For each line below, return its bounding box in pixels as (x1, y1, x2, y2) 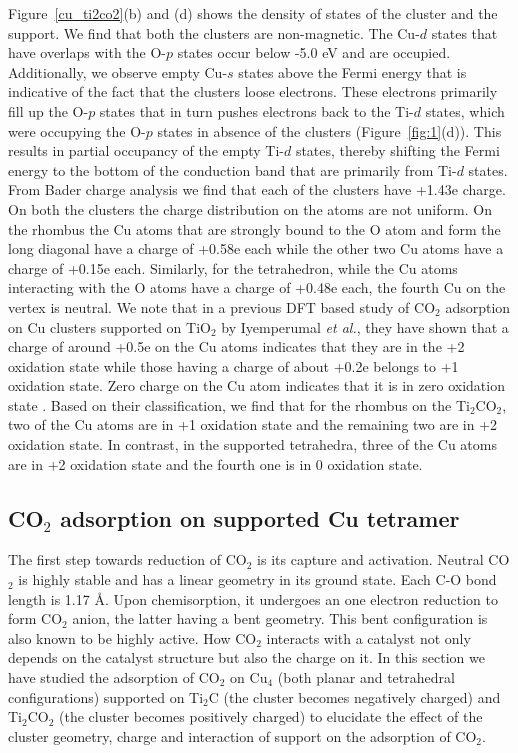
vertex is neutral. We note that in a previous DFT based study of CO (8, 296, 436, 317)
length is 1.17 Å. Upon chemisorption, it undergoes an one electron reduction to (8, 588, 499, 609)
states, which (425, 100, 505, 121)
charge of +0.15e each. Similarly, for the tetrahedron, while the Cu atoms (8, 257, 458, 278)
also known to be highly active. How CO (8, 627, 257, 648)
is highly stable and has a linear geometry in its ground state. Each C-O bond (18, 569, 497, 590)
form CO (8, 608, 63, 629)
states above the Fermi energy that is (238, 61, 467, 82)
